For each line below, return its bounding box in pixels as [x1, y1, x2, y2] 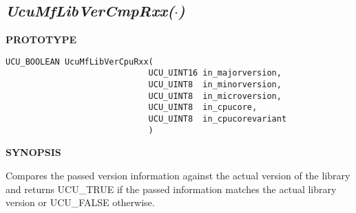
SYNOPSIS [6, 145, 61, 159]
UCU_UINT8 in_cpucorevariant [148, 114, 287, 124]
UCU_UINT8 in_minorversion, [148, 80, 282, 90]
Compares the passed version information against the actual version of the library [6, 168, 350, 182]
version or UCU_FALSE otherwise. [6, 195, 155, 210]
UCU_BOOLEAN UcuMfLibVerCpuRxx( [6, 56, 154, 67]
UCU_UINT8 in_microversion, [148, 91, 282, 101]
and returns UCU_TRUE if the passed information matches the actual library [6, 181, 337, 196]
